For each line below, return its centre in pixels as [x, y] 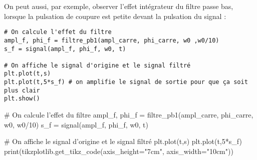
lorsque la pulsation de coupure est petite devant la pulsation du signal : [115, 16]
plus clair [22, 90]
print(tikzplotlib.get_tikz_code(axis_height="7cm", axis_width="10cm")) [119, 151]
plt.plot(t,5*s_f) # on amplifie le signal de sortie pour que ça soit [126, 82]
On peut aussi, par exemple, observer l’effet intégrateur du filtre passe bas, [119, 6]
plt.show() [22, 99]
